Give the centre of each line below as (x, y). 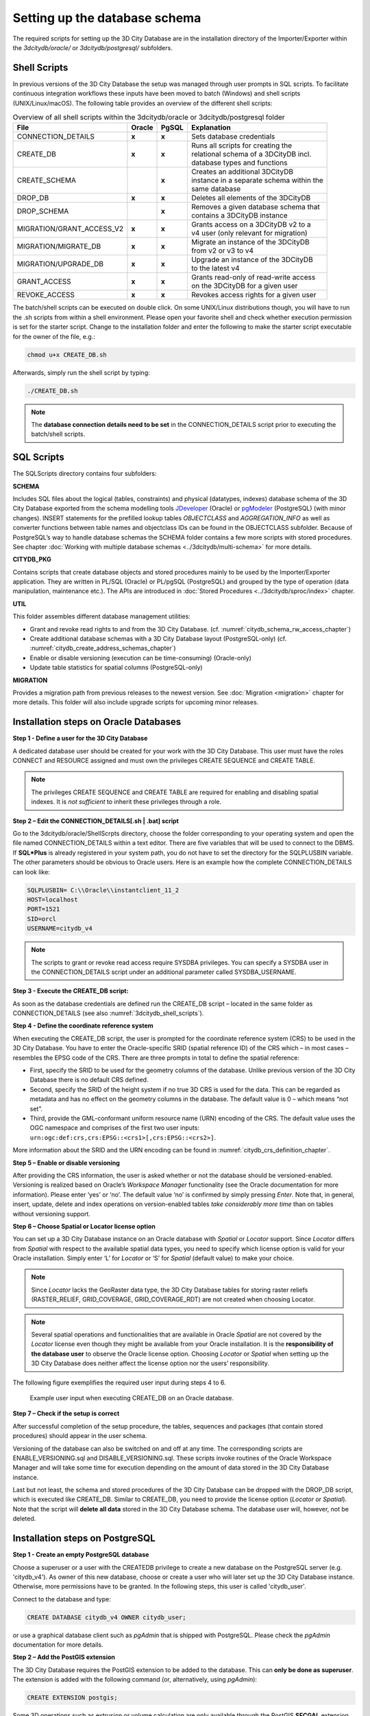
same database (216, 189)
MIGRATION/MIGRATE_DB (59, 246)
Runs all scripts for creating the (242, 146)
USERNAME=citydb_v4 (60, 929)
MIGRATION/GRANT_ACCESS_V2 (70, 229)
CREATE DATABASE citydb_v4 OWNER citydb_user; (107, 1617)
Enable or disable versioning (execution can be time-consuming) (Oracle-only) (140, 658)
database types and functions (239, 163)
